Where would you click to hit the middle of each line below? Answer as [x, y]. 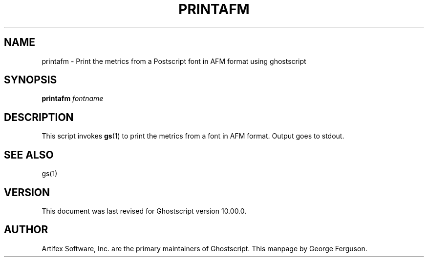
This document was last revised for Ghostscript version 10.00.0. [144, 211]
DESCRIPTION [39, 117]
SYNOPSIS [31, 80]
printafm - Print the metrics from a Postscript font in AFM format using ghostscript [174, 61]
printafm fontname [73, 99]
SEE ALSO [29, 155]
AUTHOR [26, 230]
